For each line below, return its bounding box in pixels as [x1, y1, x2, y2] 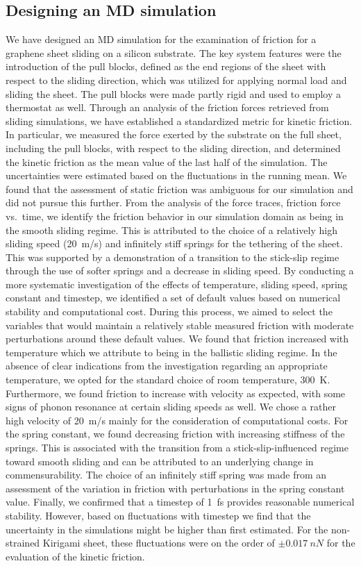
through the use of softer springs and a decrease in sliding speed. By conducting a [6, 263, 354, 278]
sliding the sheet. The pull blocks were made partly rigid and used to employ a [6, 86, 342, 101]
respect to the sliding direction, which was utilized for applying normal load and [6, 72, 347, 87]
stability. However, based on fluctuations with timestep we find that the [6, 508, 311, 522]
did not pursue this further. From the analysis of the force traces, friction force [6, 195, 341, 210]
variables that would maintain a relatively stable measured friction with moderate [6, 317, 354, 332]
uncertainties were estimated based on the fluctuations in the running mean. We [6, 168, 347, 183]
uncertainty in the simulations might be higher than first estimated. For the [6, 522, 328, 536]
